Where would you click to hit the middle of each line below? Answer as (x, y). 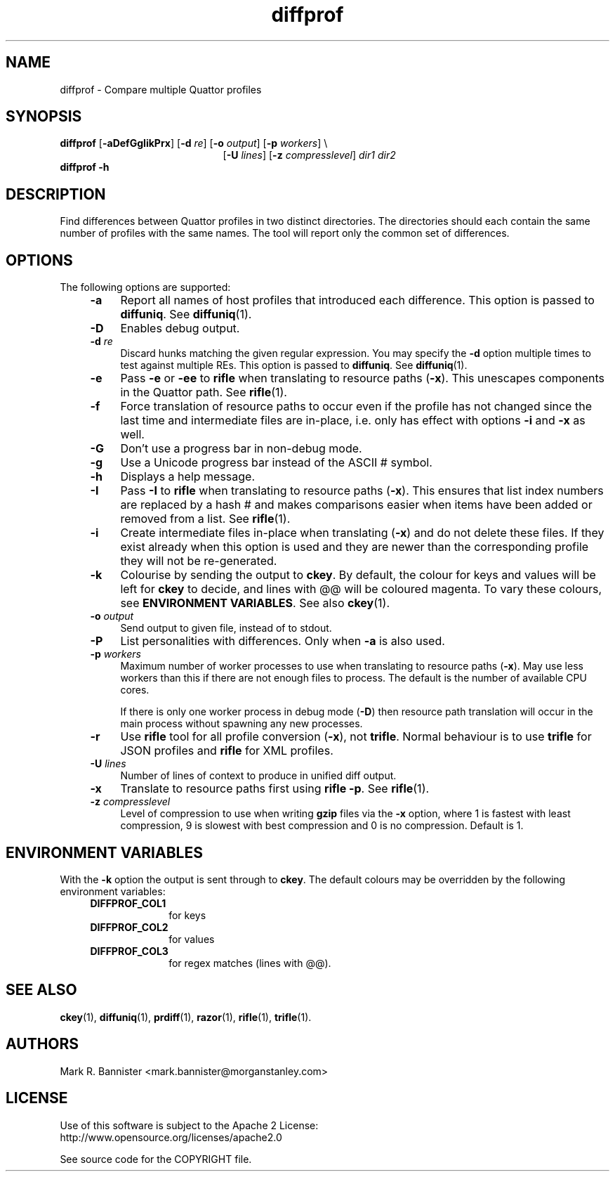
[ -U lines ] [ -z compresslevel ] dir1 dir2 (309, 155)
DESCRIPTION (56, 194)
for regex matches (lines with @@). (250, 963)
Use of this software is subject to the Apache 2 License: (189, 1125)
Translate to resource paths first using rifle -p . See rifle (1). (275, 789)
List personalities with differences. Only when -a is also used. (283, 641)
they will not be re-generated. (199, 561)
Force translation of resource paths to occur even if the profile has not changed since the (356, 407)
